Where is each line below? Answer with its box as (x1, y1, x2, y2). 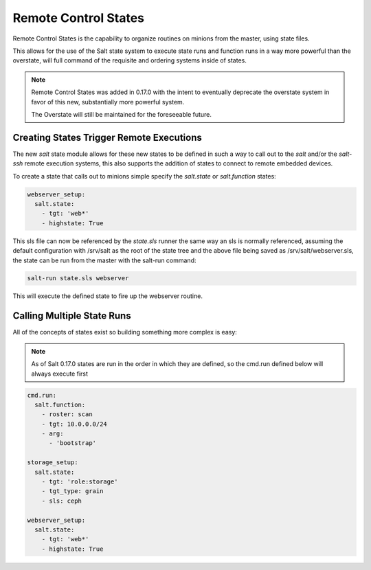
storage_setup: (27, 459, 78, 466)
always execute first (31, 369, 89, 378)
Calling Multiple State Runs (12, 310, 131, 322)
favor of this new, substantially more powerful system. (31, 98, 185, 106)
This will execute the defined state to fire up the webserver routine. (12, 292, 203, 300)
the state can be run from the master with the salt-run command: (12, 256, 196, 264)
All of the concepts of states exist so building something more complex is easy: (12, 328, 237, 337)
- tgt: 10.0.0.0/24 (41, 420, 108, 428)
